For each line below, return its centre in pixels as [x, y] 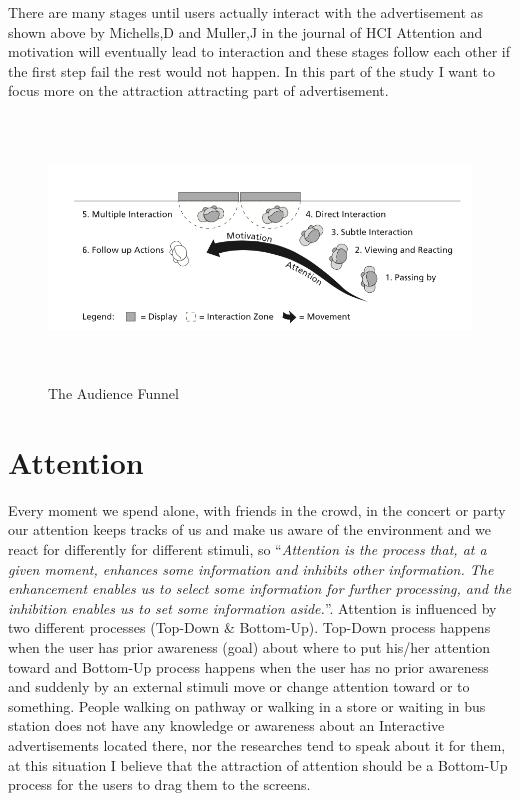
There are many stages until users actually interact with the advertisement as [246, 12]
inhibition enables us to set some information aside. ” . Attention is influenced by [252, 607]
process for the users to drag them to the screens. [159, 784]
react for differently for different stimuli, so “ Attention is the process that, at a [247, 549]
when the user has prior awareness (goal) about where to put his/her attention [249, 647]
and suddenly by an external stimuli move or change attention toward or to [239, 686]
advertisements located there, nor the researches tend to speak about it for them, [257, 744]
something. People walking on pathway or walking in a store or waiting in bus [247, 705]
